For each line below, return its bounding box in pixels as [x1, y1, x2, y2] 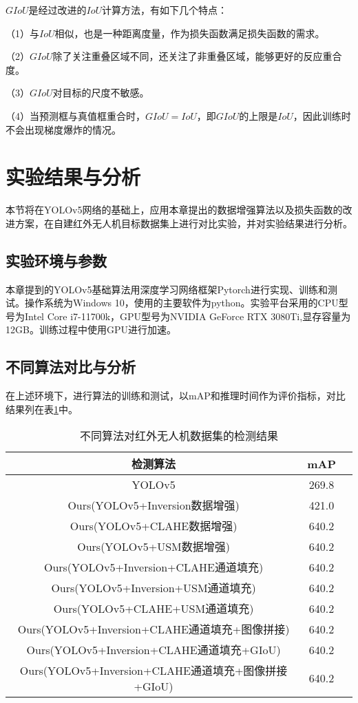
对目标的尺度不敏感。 [52, 85, 149, 100]
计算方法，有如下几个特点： [102, 3, 228, 17]
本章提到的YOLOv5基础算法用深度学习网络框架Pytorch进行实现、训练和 [6, 282, 328, 296]
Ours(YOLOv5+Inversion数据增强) [67, 497, 240, 514]
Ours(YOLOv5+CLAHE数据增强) [70, 518, 238, 534]
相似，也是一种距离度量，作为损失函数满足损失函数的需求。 [54, 25, 325, 40]
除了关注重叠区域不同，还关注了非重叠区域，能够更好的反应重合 [52, 49, 342, 63]
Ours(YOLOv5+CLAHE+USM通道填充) [53, 600, 254, 617]
